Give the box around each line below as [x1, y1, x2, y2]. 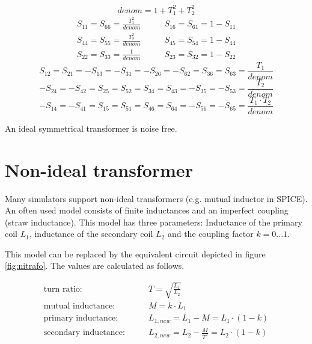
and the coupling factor [167, 227, 254, 240]
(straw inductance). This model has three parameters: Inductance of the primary [5, 215, 302, 228]
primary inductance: [43, 314, 118, 323]
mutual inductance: [43, 301, 115, 310]
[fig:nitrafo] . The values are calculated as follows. [5, 259, 185, 272]
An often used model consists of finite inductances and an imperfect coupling [5, 204, 289, 217]
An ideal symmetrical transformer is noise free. [5, 121, 177, 134]
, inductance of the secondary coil [29, 227, 153, 240]
